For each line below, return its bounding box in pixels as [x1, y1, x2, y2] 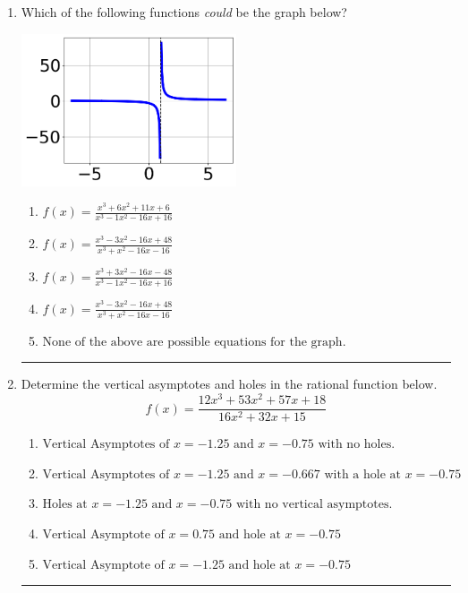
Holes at [42, 498, 88, 511]
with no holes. [318, 438, 396, 451]
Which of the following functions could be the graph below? [21, 3, 347, 21]
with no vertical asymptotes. [235, 498, 393, 511]
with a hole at [324, 468, 401, 481]
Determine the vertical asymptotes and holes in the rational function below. [21, 374, 438, 393]
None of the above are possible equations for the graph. [42, 335, 346, 348]
